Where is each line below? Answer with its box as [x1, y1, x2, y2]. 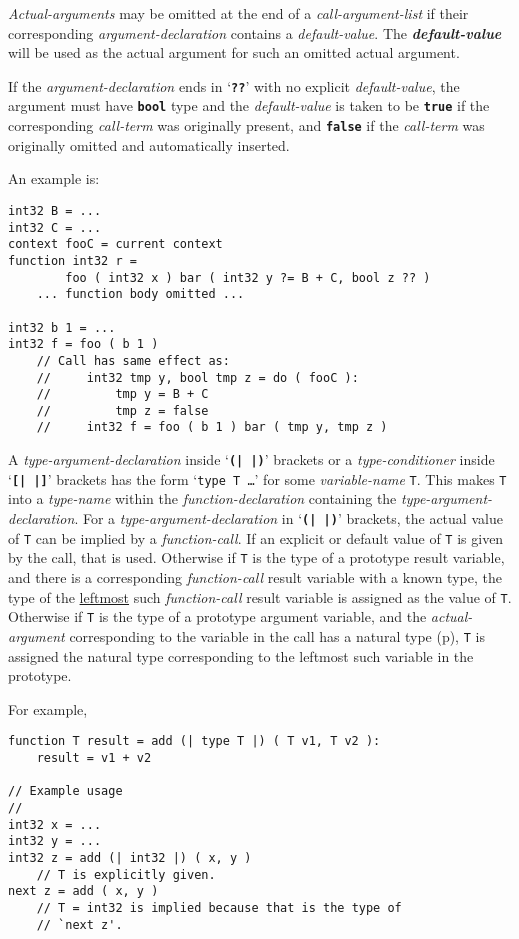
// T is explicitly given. [36, 867, 216, 882]
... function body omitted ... [36, 287, 245, 302]
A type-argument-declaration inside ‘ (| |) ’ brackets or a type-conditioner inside [8, 449, 495, 470]
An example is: [8, 168, 100, 189]
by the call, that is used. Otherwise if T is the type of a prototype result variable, [8, 547, 505, 568]
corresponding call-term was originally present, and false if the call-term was [8, 115, 485, 136]
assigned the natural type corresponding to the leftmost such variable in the [8, 645, 474, 666]
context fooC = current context [8, 237, 223, 252]
